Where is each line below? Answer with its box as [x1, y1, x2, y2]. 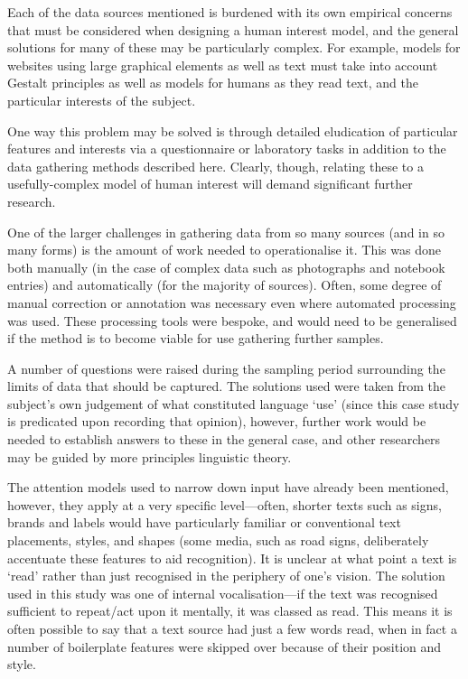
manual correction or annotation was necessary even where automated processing [7, 293, 456, 312]
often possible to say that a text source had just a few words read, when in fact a [7, 619, 457, 637]
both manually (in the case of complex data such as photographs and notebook [7, 257, 445, 276]
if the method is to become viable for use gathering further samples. [7, 329, 384, 348]
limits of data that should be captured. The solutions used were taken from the [7, 377, 446, 395]
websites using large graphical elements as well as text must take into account [7, 55, 438, 74]
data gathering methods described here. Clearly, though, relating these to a [7, 156, 424, 175]
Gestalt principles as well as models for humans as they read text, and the [7, 73, 418, 92]
